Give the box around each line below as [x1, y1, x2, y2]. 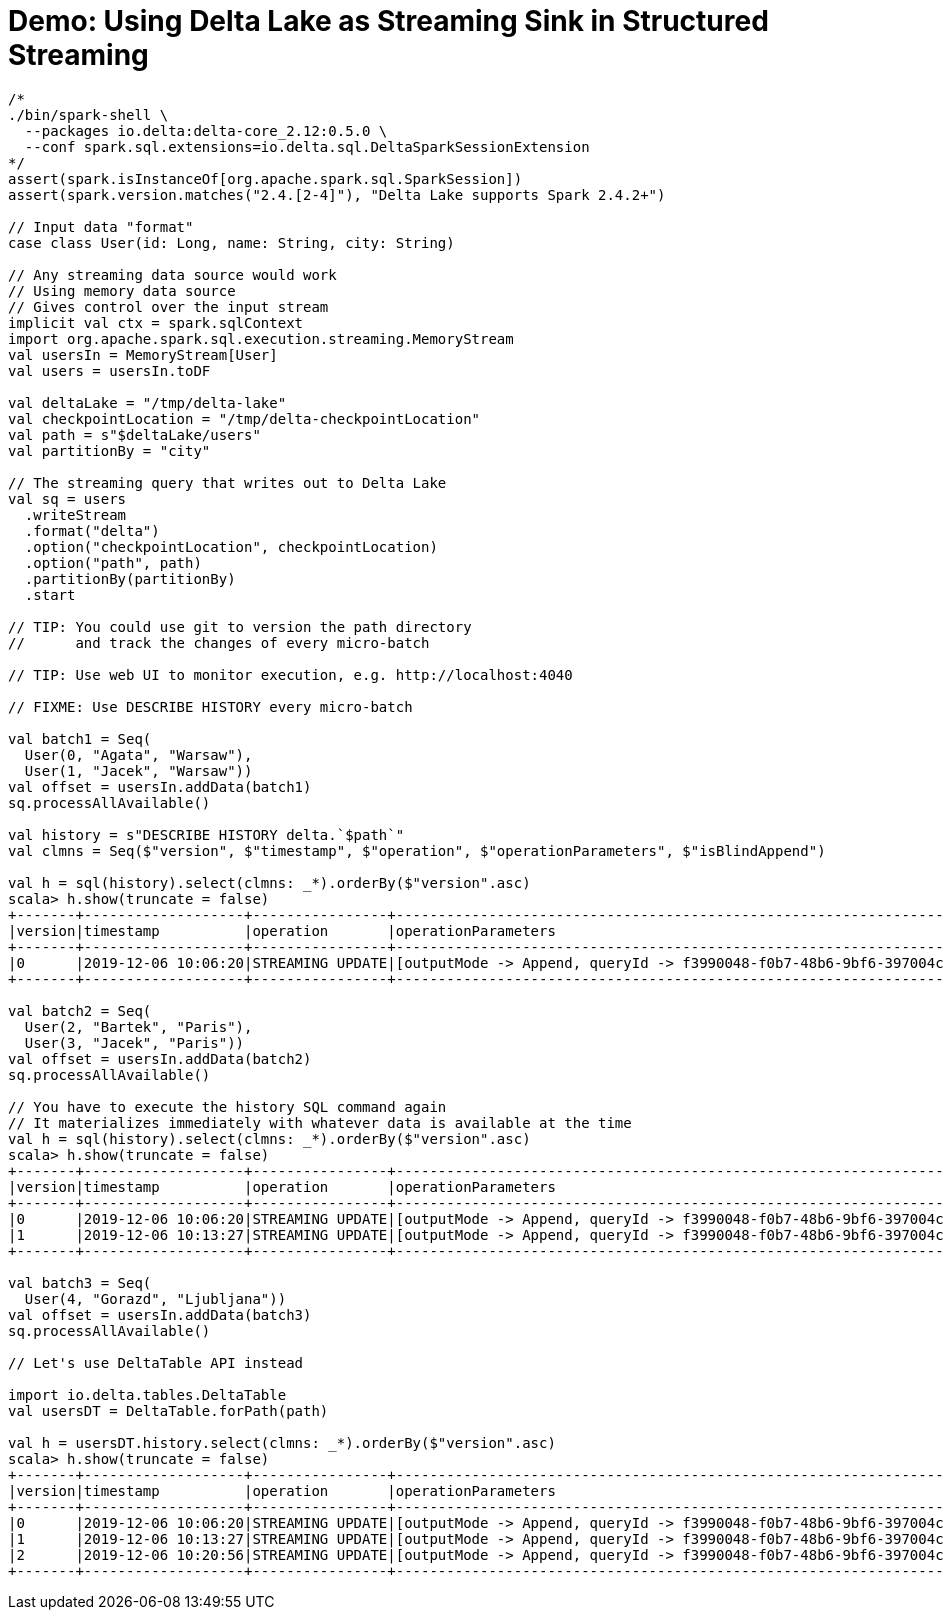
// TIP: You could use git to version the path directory [8, 618, 472, 635]
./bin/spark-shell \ [8, 106, 169, 123]
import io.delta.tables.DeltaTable [8, 1386, 287, 1403]
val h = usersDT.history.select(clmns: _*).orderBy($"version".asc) [8, 1434, 556, 1451]
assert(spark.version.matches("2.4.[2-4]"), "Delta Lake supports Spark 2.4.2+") [8, 186, 666, 203]
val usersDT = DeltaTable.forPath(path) [8, 1402, 329, 1419]
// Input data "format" [8, 218, 194, 235]
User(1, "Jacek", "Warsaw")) [24, 762, 253, 779]
